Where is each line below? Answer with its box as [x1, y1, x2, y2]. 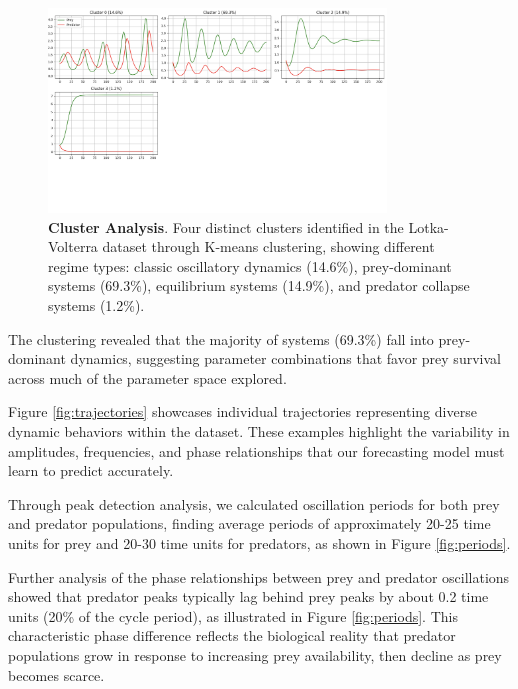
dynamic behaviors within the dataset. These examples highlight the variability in [8, 420, 510, 441]
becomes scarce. [8, 664, 105, 685]
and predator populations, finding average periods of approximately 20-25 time [8, 513, 491, 534]
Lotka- [408, 216, 449, 237]
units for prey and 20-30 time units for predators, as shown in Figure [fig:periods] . [8, 532, 511, 553]
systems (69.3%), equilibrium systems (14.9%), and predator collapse [48, 275, 470, 296]
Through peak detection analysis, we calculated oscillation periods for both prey [8, 493, 500, 514]
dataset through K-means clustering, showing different [102, 236, 435, 257]
